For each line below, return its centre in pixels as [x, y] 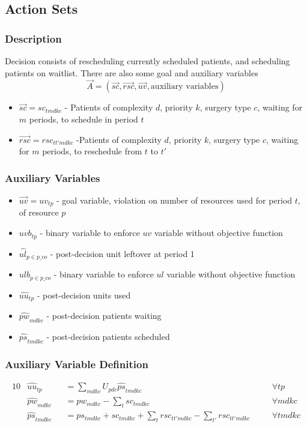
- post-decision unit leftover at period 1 [122, 253]
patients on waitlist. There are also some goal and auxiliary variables [132, 72]
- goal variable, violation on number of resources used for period [175, 200]
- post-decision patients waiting [104, 316]
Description [33, 38]
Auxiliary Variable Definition [77, 364]
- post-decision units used [84, 295]
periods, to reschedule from [92, 151]
